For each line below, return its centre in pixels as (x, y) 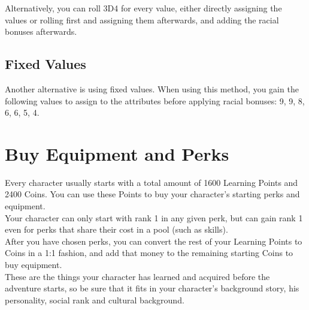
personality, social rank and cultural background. (95, 300)
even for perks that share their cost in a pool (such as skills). (116, 229)
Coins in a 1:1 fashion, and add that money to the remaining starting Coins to (149, 253)
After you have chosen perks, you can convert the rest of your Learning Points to (154, 241)
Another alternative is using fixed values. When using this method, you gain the (152, 88)
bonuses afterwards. (41, 31)
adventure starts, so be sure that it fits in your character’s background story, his (152, 288)
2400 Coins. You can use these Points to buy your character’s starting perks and (152, 194)
